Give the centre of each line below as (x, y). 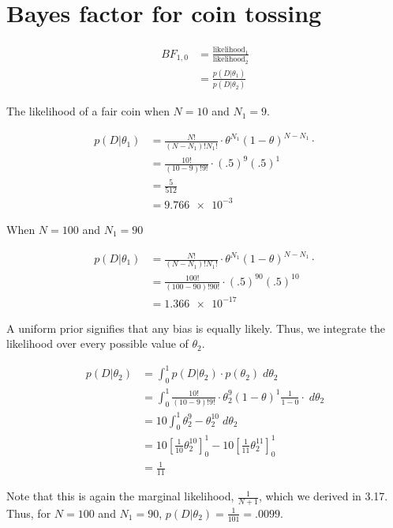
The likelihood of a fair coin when (88, 111)
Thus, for (29, 513)
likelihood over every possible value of (97, 343)
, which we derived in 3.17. (323, 496)
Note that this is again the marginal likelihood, (120, 496)
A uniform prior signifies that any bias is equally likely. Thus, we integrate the (196, 328)
